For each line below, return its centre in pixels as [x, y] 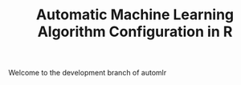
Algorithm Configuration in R [135, 32]
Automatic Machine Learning [135, 15]
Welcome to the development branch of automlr [88, 73]
